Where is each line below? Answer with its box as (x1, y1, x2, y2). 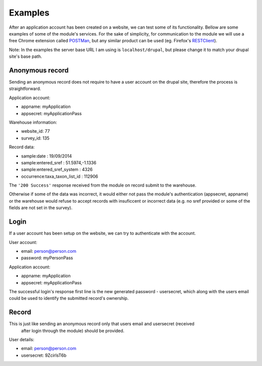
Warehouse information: (9, 119, 57, 125)
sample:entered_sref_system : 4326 (21, 167, 93, 173)
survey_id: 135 (21, 135, 49, 141)
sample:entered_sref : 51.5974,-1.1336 (21, 159, 97, 165)
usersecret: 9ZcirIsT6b (21, 352, 66, 358)
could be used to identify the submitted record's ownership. (9, 296, 129, 301)
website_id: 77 (21, 128, 50, 134)
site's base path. (9, 53, 42, 59)
